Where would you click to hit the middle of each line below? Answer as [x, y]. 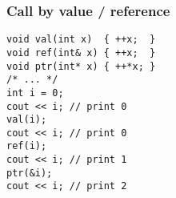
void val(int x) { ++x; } [81, 40]
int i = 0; [35, 93]
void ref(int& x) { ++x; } [81, 53]
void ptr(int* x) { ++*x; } [81, 66]
